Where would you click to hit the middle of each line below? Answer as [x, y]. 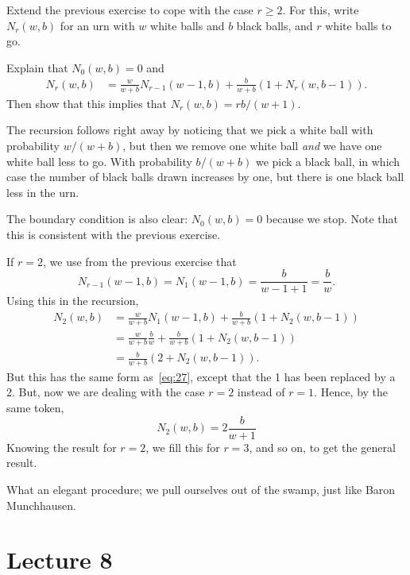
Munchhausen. [41, 505]
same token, [35, 408]
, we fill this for [183, 447]
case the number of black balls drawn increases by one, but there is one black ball [205, 177]
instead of [261, 392]
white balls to [358, 25]
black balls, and [275, 25]
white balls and [188, 25]
